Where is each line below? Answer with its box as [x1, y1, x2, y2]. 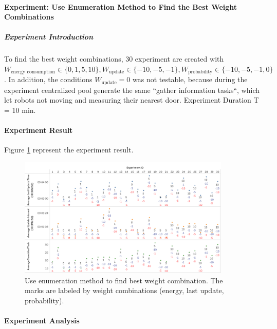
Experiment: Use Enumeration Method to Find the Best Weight [4, 1, 237, 12]
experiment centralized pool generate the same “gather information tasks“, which [4, 84, 260, 95]
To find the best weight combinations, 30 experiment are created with [4, 53, 224, 64]
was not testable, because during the [133, 74, 248, 85]
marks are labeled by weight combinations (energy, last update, [25, 285, 224, 296]
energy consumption [11, 69, 56, 75]
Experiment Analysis [4, 315, 80, 326]
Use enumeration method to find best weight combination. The [25, 275, 223, 285]
